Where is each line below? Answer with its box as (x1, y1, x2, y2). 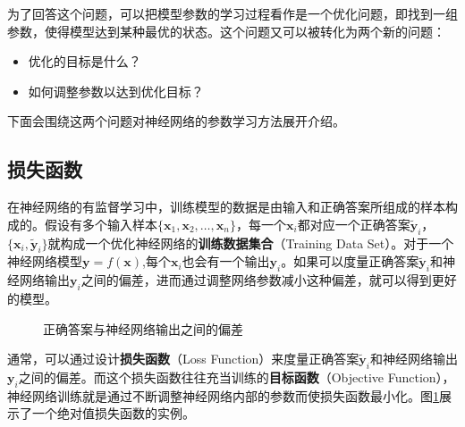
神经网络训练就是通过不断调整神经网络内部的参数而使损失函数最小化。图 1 (7, 386, 439, 405)
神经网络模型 (7, 252, 82, 271)
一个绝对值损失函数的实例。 (31, 404, 195, 423)
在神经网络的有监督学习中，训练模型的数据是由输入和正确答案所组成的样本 (7, 197, 445, 216)
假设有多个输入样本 (44, 214, 157, 233)
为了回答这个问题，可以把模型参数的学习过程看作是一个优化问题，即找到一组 (7, 4, 458, 22)
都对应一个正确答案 (297, 214, 410, 233)
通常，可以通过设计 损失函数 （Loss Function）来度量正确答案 (7, 349, 359, 368)
